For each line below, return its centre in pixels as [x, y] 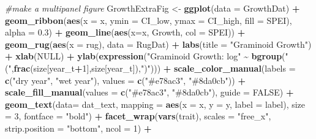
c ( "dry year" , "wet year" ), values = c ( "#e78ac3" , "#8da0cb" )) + [125, 80]
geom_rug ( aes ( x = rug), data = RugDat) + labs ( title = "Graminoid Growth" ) [158, 44]
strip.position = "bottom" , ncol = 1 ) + [78, 128]
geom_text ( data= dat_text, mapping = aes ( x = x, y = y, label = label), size [155, 104]
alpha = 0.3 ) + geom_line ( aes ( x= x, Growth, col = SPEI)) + [125, 32]
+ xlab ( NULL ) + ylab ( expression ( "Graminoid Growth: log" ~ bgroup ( [145, 56]
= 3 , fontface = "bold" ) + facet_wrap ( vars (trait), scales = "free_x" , [138, 116]
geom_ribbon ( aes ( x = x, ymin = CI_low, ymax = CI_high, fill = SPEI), [149, 20]
